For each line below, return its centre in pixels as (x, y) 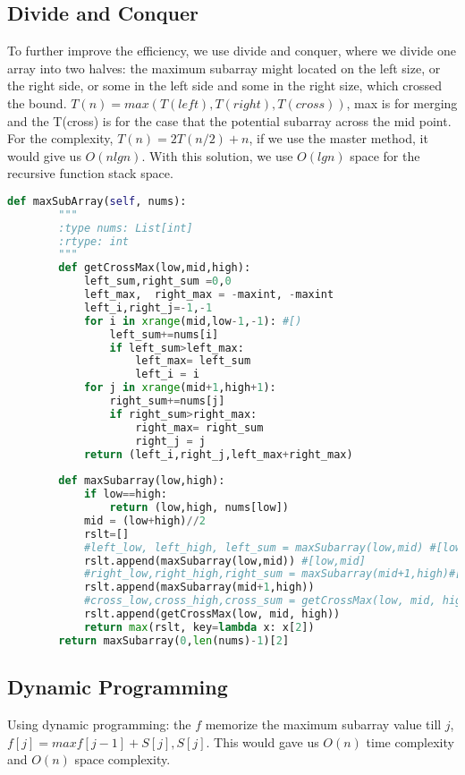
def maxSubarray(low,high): (142, 481)
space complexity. (123, 759)
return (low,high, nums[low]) (199, 508)
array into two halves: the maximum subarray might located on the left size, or (224, 68)
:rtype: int (94, 241)
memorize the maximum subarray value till (323, 724)
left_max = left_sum (193, 361)
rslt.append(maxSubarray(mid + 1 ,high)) (199, 588)
